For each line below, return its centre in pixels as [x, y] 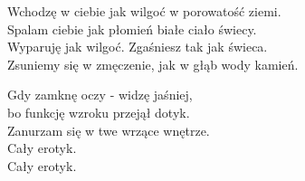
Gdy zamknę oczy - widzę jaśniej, [100, 95]
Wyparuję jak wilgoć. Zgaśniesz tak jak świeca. [138, 47]
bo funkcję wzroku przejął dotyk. [99, 112]
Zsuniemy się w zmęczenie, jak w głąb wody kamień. [153, 64]
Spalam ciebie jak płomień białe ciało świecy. [132, 29]
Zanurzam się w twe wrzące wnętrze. [109, 130]
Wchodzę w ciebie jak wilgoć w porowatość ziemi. [144, 11]
